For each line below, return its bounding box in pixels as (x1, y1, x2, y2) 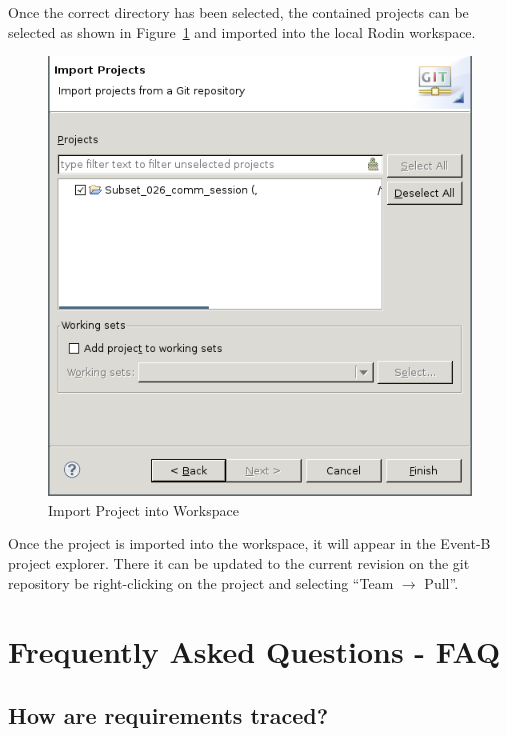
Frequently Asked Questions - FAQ (8, 631, 501, 672)
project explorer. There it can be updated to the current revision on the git (8, 552, 470, 573)
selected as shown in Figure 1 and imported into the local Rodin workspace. (8, 21, 476, 42)
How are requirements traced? (8, 699, 329, 730)
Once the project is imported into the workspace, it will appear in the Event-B (8, 533, 491, 554)
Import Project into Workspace (48, 499, 239, 520)
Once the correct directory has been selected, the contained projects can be (8, 2, 469, 22)
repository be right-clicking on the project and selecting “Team (8, 572, 394, 593)
